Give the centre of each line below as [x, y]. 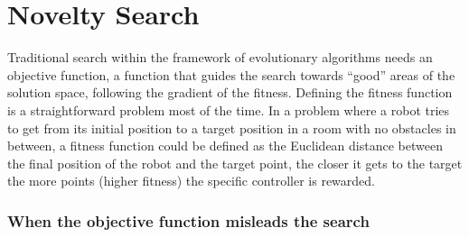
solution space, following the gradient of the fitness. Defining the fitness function [230, 92]
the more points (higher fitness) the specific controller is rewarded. [191, 181]
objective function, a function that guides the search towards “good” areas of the [231, 74]
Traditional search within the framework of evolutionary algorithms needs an [220, 57]
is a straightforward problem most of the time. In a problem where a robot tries [229, 109]
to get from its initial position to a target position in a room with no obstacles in [232, 128]
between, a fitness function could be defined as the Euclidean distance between [225, 146]
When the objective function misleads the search [188, 220]
